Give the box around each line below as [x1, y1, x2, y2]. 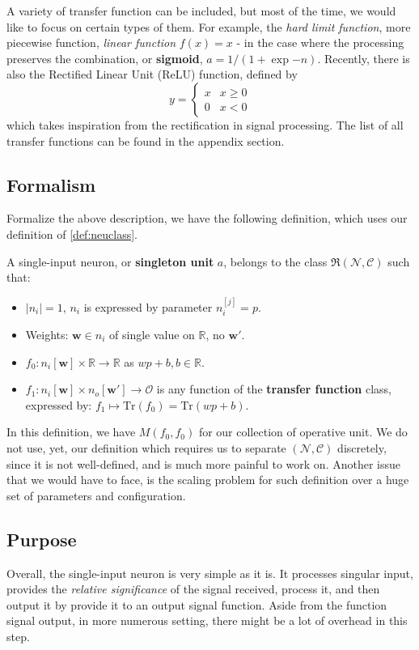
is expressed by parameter [83, 298, 213, 315]
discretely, [337, 439, 387, 456]
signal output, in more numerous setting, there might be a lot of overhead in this [6, 612, 408, 629]
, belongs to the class [223, 253, 328, 270]
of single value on [109, 325, 195, 342]
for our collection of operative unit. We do [198, 423, 408, 440]
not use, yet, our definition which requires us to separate [6, 439, 286, 456]
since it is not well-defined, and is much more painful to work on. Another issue [6, 455, 400, 472]
